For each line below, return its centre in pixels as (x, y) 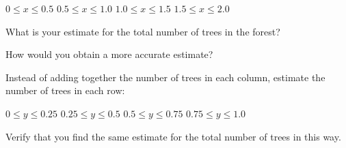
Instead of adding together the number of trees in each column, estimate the (165, 77)
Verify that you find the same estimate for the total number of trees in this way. (173, 136)
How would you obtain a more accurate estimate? (109, 54)
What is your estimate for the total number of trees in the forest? (143, 31)
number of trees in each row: (65, 90)
